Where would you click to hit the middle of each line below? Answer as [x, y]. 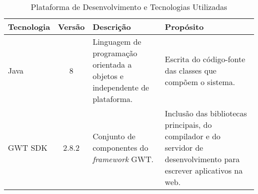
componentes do [120, 147]
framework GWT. [123, 159]
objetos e [108, 76]
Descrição [112, 27]
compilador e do [193, 136]
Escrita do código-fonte [205, 59]
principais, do [188, 125]
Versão [71, 27]
